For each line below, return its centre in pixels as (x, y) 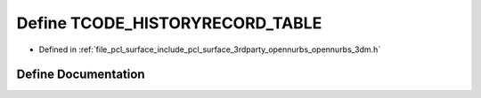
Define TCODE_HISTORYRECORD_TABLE (169, 23)
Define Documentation (81, 75)
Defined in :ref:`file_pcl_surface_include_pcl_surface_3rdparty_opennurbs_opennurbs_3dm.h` (210, 49)
